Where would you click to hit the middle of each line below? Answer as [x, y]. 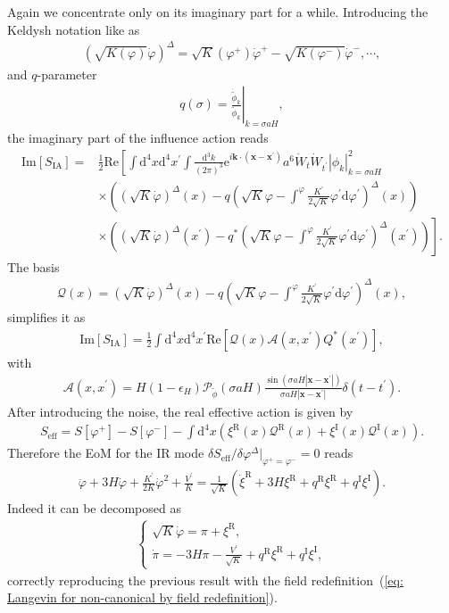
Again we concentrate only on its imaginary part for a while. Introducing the [218, 12]
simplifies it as [46, 316]
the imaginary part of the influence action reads [138, 138]
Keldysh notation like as [74, 29]
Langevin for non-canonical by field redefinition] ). [142, 597]
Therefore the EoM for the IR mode [106, 453]
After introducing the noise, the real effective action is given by [180, 411]
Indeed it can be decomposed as [94, 508]
